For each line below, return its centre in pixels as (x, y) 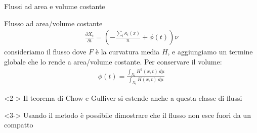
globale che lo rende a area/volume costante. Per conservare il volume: (113, 61)
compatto (19, 125)
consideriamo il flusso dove (45, 52)
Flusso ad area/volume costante (53, 23)
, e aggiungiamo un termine (210, 52)
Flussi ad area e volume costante (55, 6)
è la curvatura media (127, 52)
